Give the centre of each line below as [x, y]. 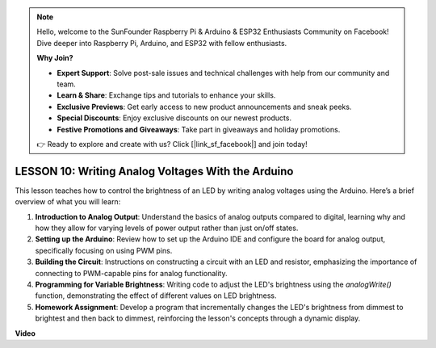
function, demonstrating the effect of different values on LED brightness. [156, 296]
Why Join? [55, 58]
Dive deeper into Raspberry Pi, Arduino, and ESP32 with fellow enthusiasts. [162, 43]
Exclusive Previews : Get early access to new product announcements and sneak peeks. [204, 107]
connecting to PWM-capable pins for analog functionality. [131, 273]
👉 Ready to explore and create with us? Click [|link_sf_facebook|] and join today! [172, 144]
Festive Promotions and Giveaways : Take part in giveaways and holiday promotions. [199, 129]
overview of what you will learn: [68, 202]
